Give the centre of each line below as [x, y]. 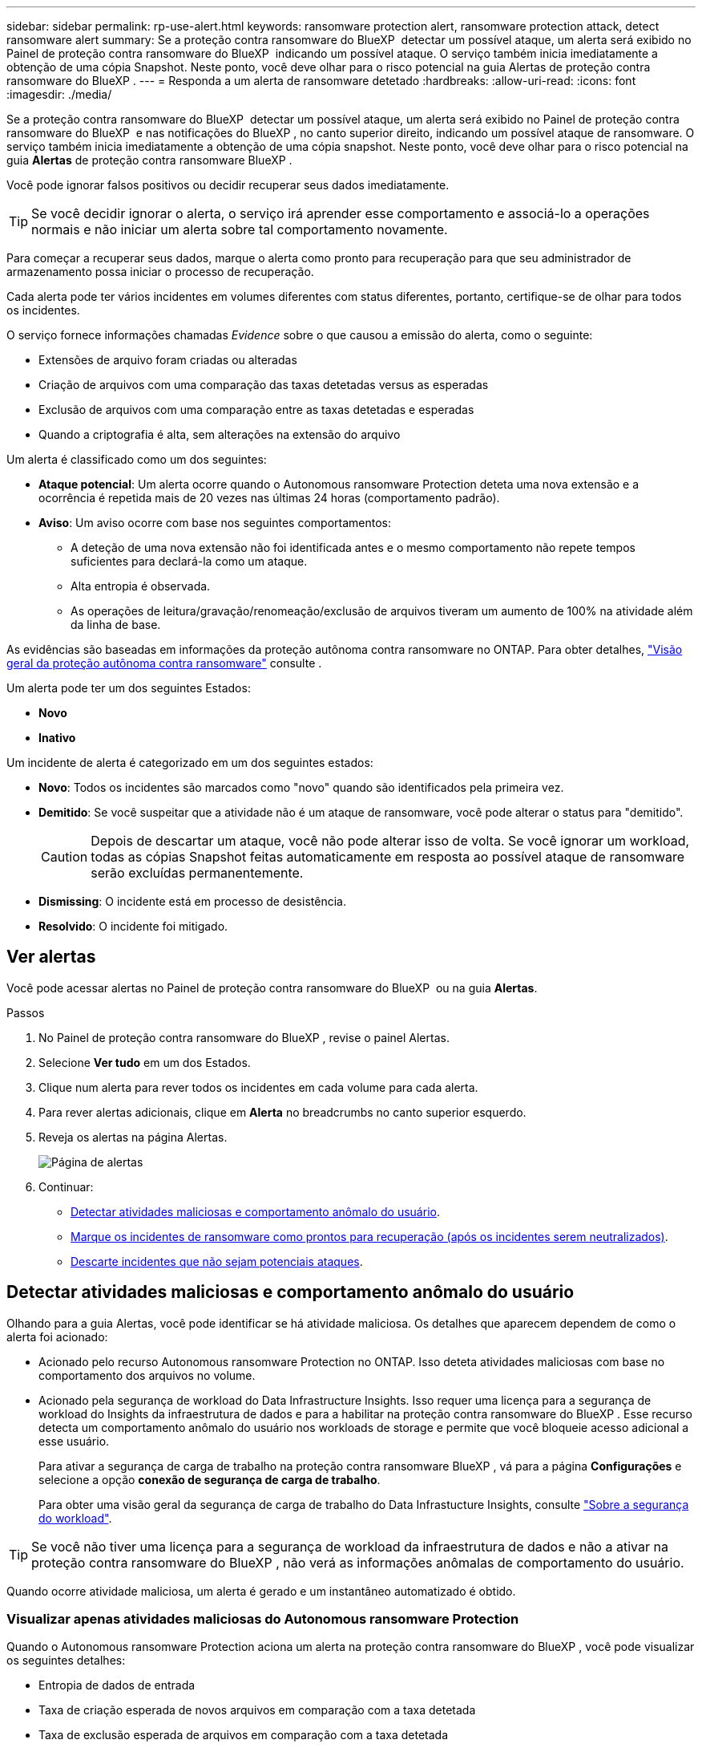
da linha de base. [116, 625]
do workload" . [75, 1518]
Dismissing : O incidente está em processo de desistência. [192, 901]
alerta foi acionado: [57, 1336]
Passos [26, 1012]
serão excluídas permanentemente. [197, 873]
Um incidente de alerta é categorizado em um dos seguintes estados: [190, 762]
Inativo [57, 738]
